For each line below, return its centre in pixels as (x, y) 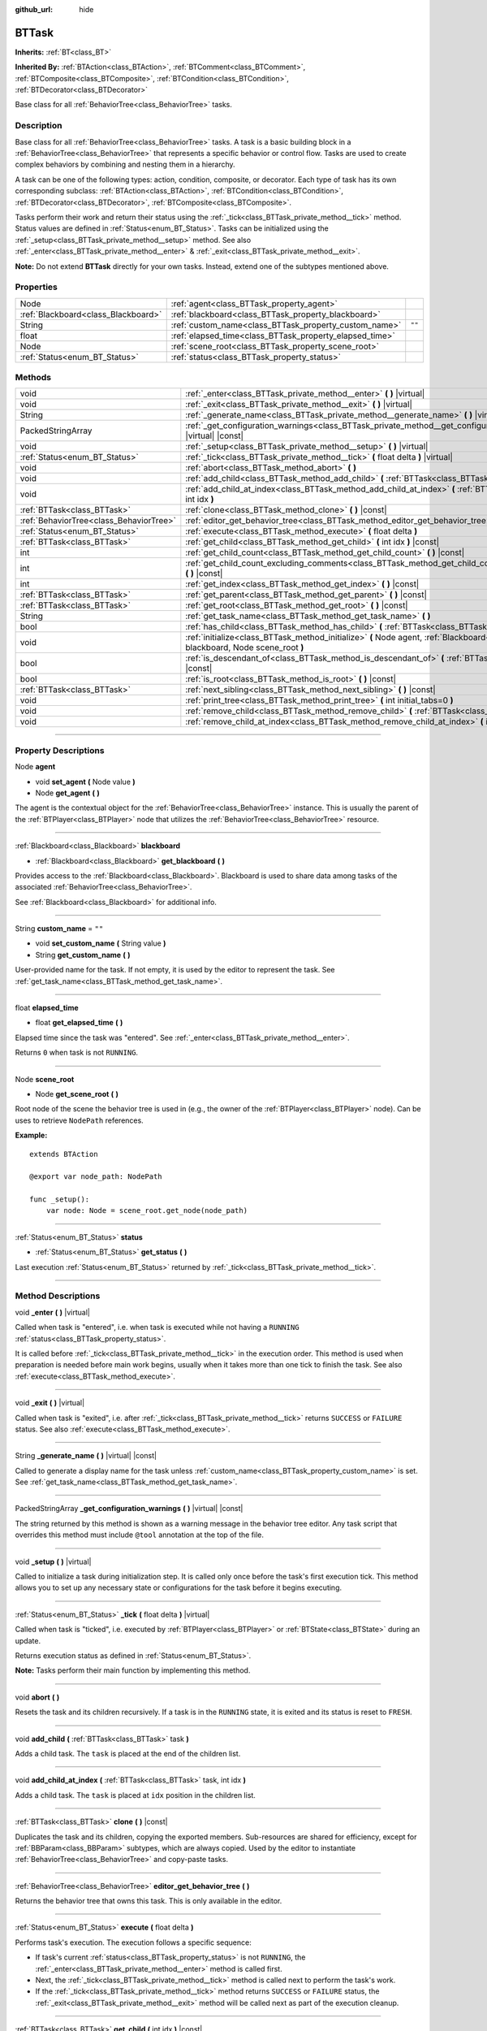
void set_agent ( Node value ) (85, 782)
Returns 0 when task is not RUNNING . (76, 1053)
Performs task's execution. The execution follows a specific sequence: (133, 1942)
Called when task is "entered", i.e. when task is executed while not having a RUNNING (157, 1327)
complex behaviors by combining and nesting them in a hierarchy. (125, 165)
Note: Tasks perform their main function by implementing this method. (133, 1670)
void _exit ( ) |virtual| (50, 1403)
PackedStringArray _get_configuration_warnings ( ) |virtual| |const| (129, 1509)
